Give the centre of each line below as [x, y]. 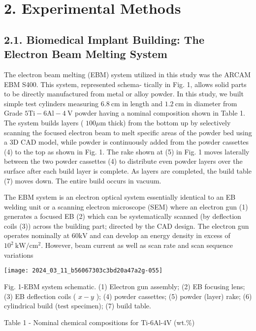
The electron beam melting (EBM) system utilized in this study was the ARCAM [128, 74]
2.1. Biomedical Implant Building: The [104, 39]
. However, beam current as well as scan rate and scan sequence [137, 245]
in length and [143, 103]
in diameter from [212, 103]
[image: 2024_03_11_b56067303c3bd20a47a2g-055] [83, 271]
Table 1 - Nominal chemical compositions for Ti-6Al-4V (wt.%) [99, 322]
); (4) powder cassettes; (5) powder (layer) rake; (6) [174, 296]
